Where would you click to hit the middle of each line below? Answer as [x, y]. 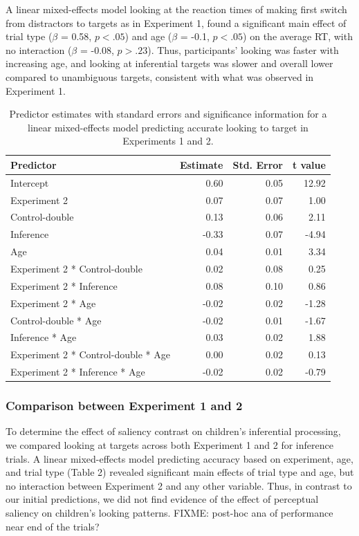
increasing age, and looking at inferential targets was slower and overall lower [169, 63]
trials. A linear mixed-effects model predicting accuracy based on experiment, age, [179, 458]
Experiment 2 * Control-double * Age [90, 354]
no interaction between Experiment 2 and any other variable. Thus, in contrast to [179, 485]
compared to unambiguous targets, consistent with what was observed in [160, 76]
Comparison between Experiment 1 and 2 [124, 406]
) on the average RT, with [298, 36]
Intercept [30, 182]
